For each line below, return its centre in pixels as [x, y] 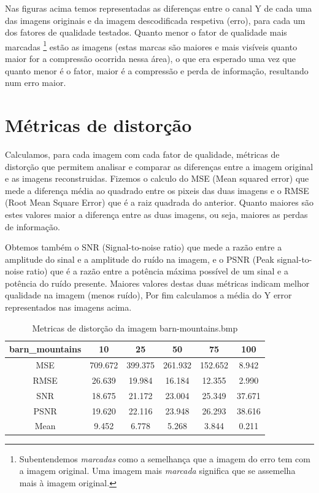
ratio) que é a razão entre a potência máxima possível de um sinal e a [157, 271]
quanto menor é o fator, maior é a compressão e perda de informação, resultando [157, 70]
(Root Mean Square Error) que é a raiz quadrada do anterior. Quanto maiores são [159, 202]
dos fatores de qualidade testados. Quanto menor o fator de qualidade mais [146, 32]
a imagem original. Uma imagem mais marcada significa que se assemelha [157, 471]
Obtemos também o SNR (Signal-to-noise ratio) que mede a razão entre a [144, 247]
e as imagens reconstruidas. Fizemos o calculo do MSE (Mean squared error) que [157, 178]
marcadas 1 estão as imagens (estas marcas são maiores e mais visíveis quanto [151, 45]
